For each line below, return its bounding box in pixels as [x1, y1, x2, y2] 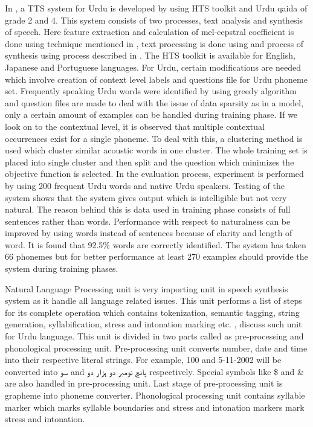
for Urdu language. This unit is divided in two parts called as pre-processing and [5, 330, 304, 342]
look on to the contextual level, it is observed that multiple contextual [5, 120, 265, 132]
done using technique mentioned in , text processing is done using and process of [5, 37, 304, 50]
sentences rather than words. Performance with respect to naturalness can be [5, 214, 291, 227]
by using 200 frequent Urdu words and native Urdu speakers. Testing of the [5, 179, 285, 191]
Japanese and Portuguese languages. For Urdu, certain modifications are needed [5, 60, 301, 73]
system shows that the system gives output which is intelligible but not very [5, 191, 287, 204]
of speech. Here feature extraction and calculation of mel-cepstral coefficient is [5, 25, 294, 38]
